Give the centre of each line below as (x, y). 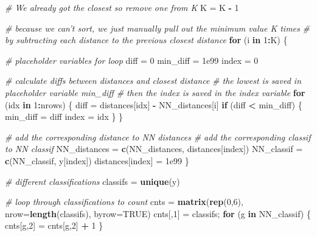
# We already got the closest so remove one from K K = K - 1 (122, 7)
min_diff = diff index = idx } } (64, 116)
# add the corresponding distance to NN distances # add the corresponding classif (158, 137)
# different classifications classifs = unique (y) (92, 181)
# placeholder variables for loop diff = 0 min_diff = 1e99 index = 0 (132, 60)
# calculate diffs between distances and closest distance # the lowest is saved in (153, 81)
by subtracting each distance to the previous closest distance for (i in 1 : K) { (146, 40)
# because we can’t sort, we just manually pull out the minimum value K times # (157, 28)
